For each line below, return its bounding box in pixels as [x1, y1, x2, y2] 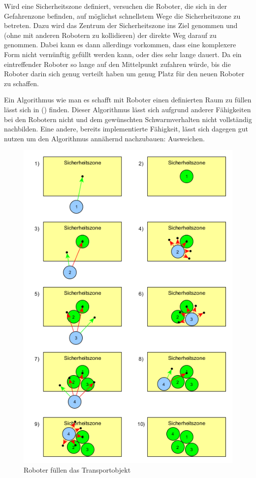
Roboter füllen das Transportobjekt [24, 465, 131, 475]
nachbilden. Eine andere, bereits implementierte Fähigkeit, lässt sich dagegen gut [4, 124, 248, 134]
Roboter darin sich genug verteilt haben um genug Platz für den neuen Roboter [4, 68, 245, 79]
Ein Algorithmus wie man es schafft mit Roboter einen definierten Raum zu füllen [4, 95, 252, 105]
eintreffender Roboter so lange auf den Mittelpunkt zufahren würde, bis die [4, 59, 231, 69]
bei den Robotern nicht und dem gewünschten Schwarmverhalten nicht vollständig [4, 114, 252, 124]
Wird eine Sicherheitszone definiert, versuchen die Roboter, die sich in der [4, 1, 227, 11]
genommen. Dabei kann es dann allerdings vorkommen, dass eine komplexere [4, 39, 236, 50]
